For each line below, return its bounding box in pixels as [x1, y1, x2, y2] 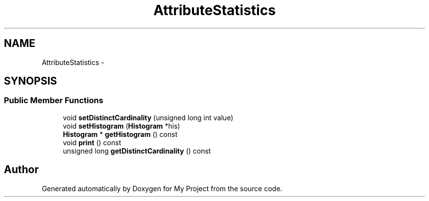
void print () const [63, 138, 121, 147]
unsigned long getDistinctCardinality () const [63, 146, 211, 155]
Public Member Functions [4, 95, 103, 106]
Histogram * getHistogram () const [63, 130, 178, 138]
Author [4, 163, 39, 176]
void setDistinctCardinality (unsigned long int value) [63, 113, 234, 122]
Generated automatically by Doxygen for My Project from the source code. [42, 184, 283, 193]
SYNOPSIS [4, 75, 57, 88]
